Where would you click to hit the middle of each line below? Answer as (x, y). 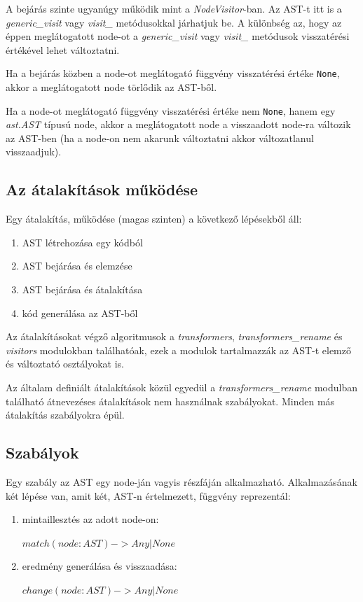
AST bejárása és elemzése (77, 266)
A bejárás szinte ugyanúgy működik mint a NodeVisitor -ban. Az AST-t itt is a (174, 8)
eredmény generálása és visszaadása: (100, 566)
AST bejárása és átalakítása (82, 289)
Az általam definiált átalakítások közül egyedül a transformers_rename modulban (181, 387)
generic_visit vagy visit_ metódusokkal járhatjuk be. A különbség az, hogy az (174, 22)
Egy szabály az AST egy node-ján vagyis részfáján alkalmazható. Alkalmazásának (181, 482)
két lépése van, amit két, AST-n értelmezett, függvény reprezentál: (148, 495)
